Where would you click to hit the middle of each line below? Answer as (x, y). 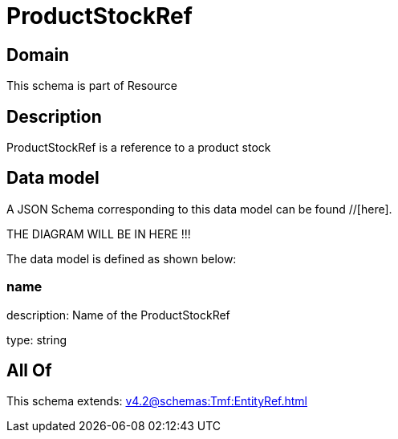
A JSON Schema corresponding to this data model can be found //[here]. (199, 209)
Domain (38, 55)
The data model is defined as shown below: (122, 258)
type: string (37, 339)
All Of (29, 371)
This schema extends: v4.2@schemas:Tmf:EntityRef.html (157, 401)
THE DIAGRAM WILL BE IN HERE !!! (99, 234)
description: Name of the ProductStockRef (118, 315)
